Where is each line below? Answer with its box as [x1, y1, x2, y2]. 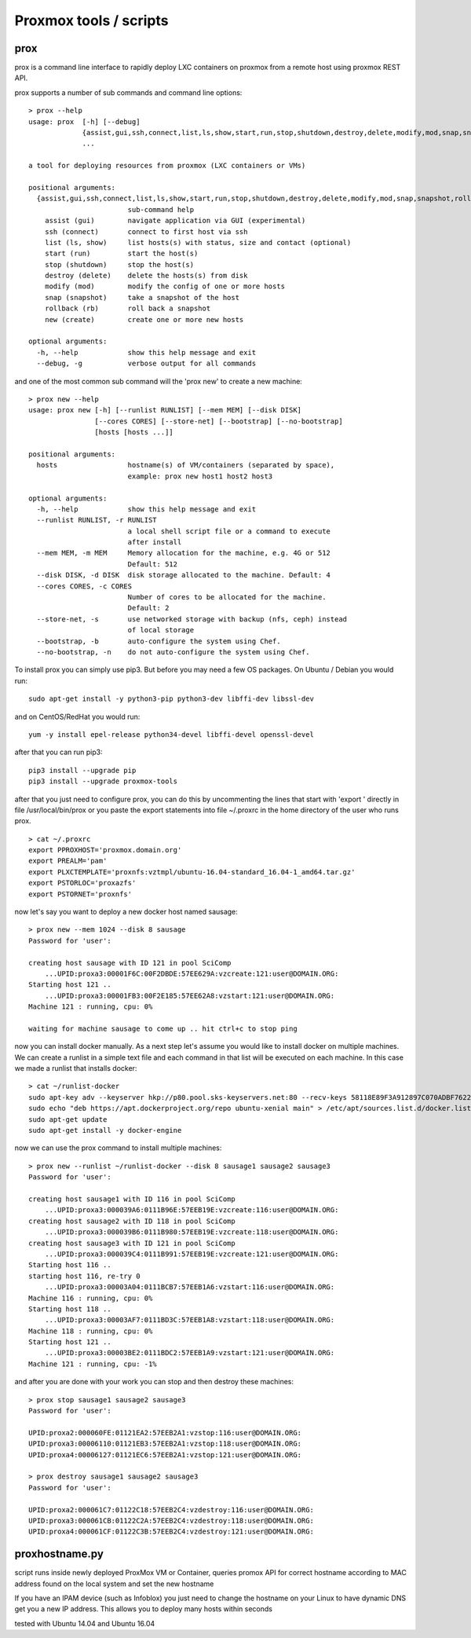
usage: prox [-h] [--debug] [28, 117, 141, 126]
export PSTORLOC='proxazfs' [28, 878, 137, 888]
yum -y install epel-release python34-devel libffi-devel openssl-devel [28, 730, 314, 738]
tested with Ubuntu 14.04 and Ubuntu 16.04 [14, 1618, 155, 1628]
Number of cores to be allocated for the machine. [127, 593, 327, 602]
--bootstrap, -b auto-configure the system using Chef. [36, 636, 282, 646]
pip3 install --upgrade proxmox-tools [28, 777, 178, 786]
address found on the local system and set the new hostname [14, 1579, 214, 1589]
